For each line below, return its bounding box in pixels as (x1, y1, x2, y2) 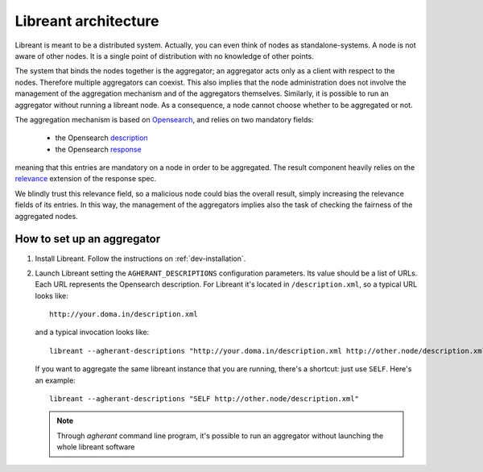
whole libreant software (56, 442, 135, 452)
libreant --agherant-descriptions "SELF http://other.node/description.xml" (49, 395, 360, 404)
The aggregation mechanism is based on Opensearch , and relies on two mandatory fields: (14, 114, 314, 124)
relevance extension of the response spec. (14, 174, 157, 184)
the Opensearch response (55, 144, 142, 154)
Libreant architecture (14, 12, 160, 30)
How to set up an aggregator (14, 232, 161, 246)
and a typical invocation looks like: (35, 327, 150, 337)
